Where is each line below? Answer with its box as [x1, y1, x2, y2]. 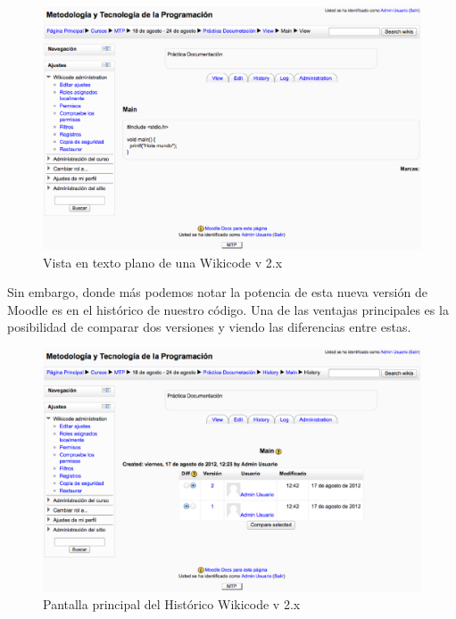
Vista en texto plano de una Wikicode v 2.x [43, 252, 283, 271]
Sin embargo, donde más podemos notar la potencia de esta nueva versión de [7, 283, 427, 301]
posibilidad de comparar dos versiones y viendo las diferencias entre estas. [7, 318, 411, 336]
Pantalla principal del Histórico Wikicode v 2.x [43, 595, 301, 614]
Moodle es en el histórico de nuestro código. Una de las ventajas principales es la [7, 300, 449, 318]
